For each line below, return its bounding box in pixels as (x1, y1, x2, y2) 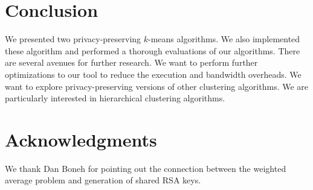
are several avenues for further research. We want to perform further (5, 56, 258, 69)
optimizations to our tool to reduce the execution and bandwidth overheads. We (5, 68, 302, 80)
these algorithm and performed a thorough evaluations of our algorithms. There (5, 44, 300, 57)
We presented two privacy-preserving (5, 33, 141, 45)
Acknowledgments (5, 127, 157, 151)
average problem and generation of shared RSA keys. (5, 174, 201, 186)
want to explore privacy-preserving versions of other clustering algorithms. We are (5, 80, 309, 92)
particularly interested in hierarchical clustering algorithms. (5, 92, 225, 104)
